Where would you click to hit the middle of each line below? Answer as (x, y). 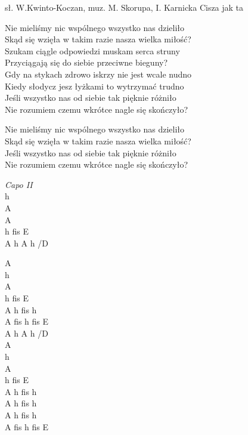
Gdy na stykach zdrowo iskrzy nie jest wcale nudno (98, 74)
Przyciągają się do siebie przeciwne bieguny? (86, 62)
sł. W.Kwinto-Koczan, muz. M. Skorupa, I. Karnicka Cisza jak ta (124, 7)
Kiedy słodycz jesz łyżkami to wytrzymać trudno (94, 86)
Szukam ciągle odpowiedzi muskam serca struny (92, 50)
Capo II (19, 184)
